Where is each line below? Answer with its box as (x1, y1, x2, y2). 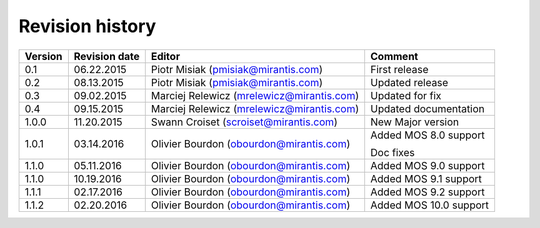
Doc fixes (370, 145, 415, 159)
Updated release (370, 75, 449, 89)
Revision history (18, 15, 157, 37)
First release (370, 62, 429, 76)
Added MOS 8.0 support (370, 128, 485, 142)
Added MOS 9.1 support (370, 171, 482, 185)
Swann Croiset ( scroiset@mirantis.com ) (150, 115, 339, 129)
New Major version (370, 115, 460, 129)
